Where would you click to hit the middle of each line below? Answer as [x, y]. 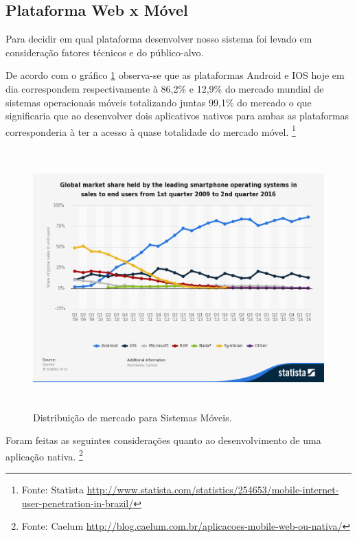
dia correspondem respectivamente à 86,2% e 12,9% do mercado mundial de [165, 88]
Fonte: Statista [53, 489]
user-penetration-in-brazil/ [78, 503]
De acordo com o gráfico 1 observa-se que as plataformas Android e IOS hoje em [175, 75]
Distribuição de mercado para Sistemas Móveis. [133, 417]
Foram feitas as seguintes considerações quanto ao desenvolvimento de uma [163, 440]
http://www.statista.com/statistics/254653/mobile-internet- [213, 489]
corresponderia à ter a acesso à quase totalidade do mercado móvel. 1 [151, 130]
